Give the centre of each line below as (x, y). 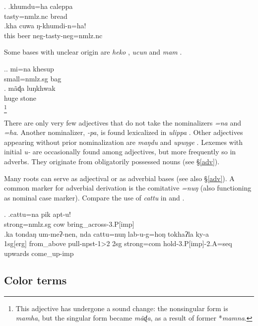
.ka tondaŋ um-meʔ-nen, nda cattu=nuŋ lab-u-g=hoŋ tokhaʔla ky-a (106, 233)
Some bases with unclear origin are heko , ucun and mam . (93, 52)
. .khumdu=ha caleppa (38, 6)
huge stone (20, 98)
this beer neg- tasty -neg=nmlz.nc (53, 35)
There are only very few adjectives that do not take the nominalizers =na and (123, 122)
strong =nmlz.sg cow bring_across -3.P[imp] (69, 224)
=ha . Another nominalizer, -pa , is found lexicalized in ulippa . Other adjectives (124, 132)
